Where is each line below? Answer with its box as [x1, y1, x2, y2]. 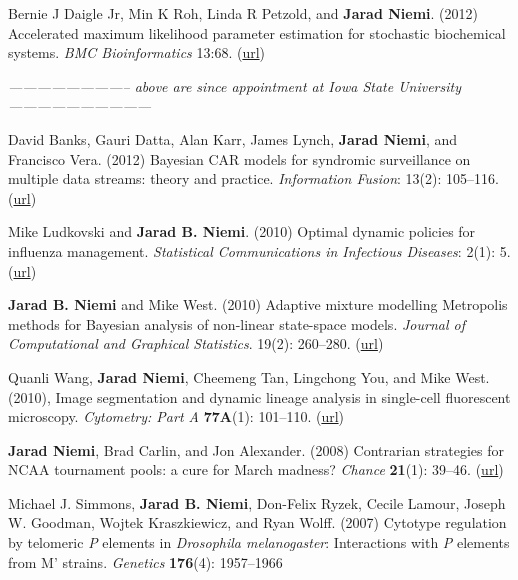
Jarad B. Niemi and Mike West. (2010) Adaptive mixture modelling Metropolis [8, 294, 508, 315]
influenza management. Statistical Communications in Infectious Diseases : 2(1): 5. [8, 240, 511, 261]
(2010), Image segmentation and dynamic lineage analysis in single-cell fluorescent [8, 386, 511, 407]
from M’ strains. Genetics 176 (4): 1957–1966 [8, 551, 283, 572]
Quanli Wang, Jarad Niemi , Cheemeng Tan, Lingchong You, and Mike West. [8, 366, 490, 387]
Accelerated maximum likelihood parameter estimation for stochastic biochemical [8, 22, 506, 43]
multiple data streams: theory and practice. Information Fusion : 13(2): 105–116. [8, 168, 499, 189]
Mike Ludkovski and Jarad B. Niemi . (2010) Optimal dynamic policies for [8, 221, 476, 242]
